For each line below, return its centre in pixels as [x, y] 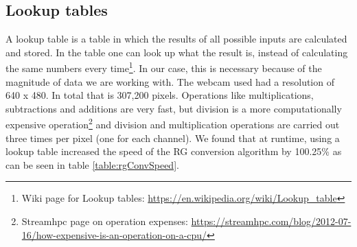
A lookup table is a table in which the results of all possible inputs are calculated [176, 39]
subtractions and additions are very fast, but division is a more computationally [174, 108]
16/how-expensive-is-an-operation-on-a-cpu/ [114, 234]
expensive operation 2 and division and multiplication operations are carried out [173, 123]
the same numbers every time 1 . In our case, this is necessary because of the [164, 67]
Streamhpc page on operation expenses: [105, 221]
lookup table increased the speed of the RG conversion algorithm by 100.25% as [174, 151]
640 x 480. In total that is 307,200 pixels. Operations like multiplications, [160, 95]
